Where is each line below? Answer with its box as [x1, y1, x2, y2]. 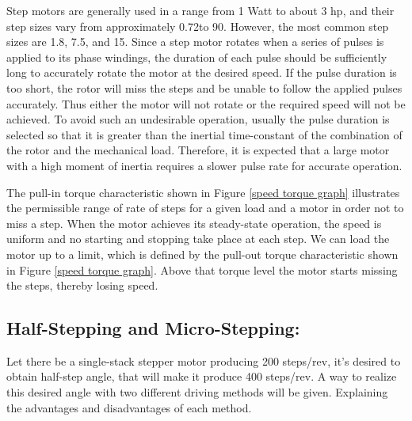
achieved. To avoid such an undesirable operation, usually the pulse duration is [6, 111, 390, 127]
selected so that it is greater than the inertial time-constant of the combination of [6, 126, 402, 142]
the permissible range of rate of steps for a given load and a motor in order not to [6, 199, 404, 216]
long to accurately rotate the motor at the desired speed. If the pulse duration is [6, 64, 397, 81]
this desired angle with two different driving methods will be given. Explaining [6, 384, 388, 400]
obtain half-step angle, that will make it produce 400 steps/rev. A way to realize [6, 368, 397, 385]
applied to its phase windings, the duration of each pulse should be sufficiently [6, 48, 387, 65]
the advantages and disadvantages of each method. [6, 399, 252, 415]
